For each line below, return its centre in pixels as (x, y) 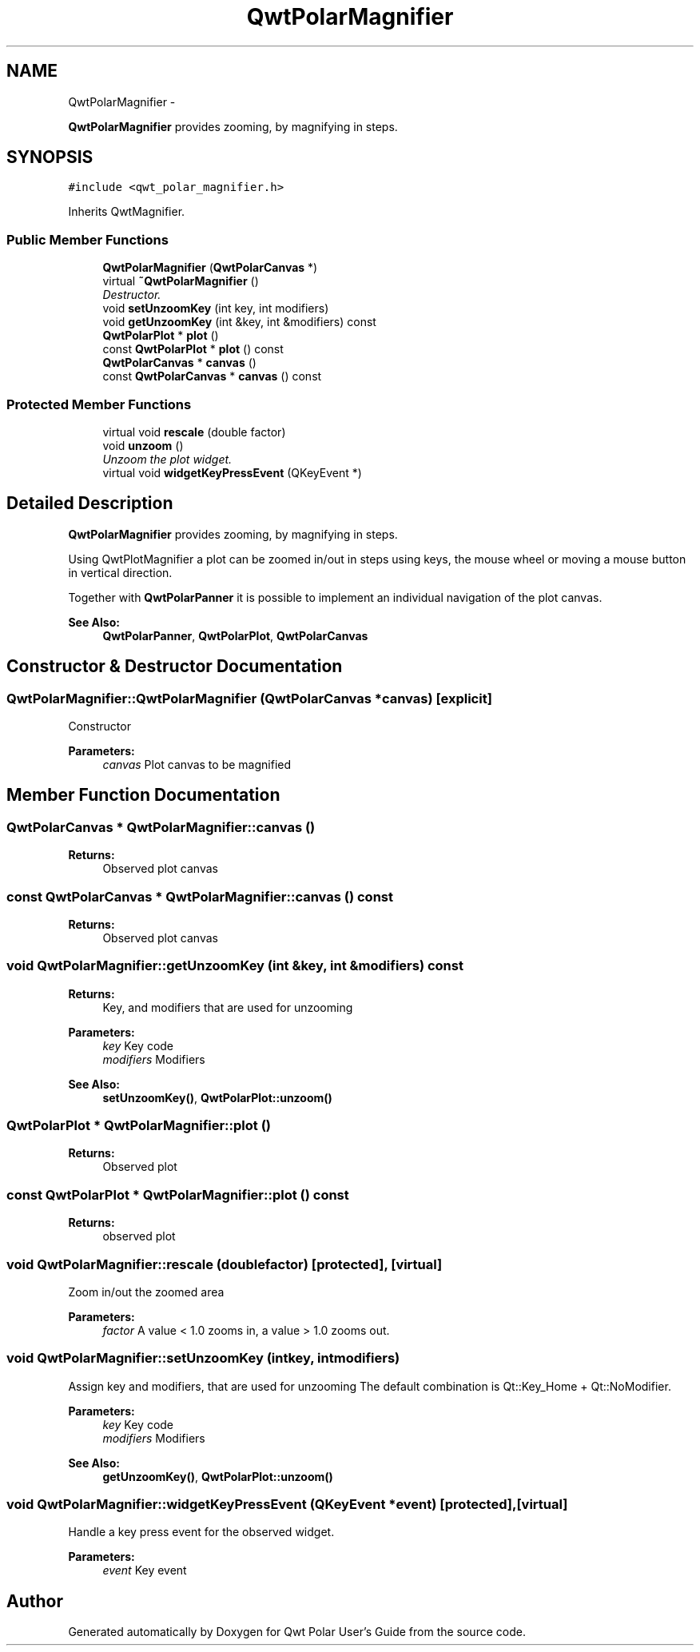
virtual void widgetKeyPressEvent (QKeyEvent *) (232, 472)
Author (35, 1601)
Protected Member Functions (99, 404)
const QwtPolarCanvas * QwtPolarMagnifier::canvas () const (200, 896)
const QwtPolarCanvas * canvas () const (212, 376)
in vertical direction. (120, 572)
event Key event (145, 1570)
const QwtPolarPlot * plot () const (193, 349)
